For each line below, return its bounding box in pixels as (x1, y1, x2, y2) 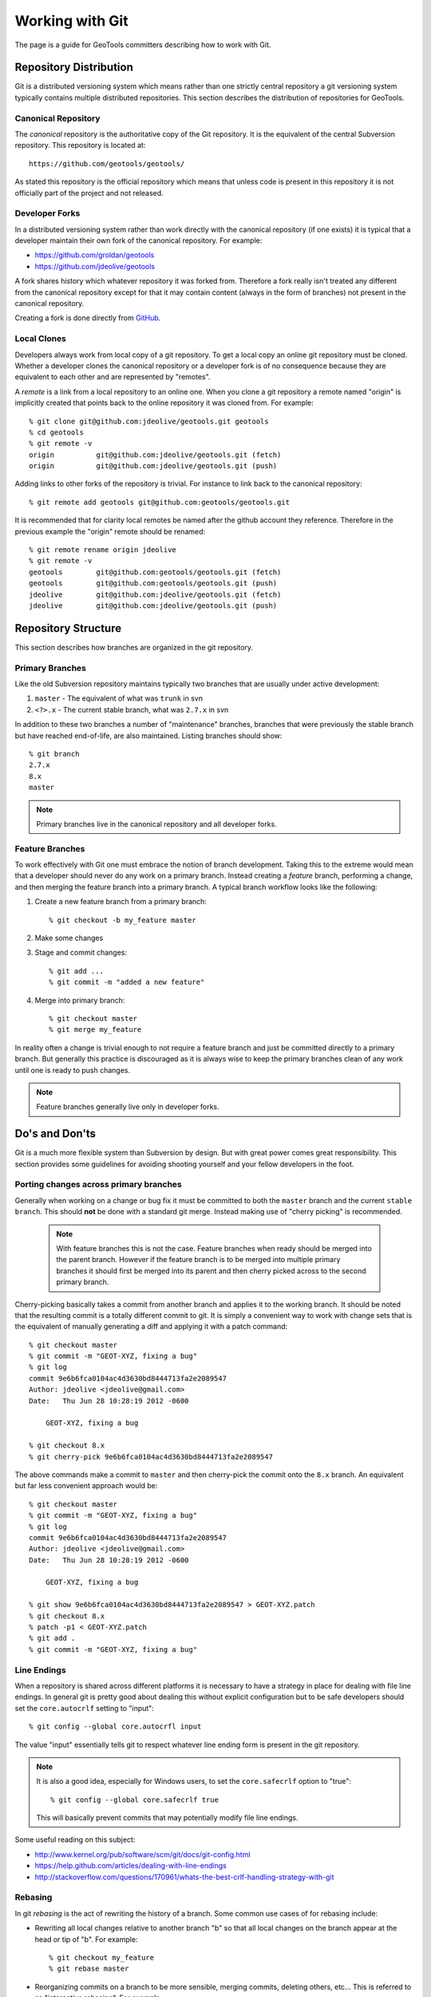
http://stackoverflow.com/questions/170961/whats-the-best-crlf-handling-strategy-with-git (34, 1872, 334, 1881)
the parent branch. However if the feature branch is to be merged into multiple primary (56, 1255, 341, 1265)
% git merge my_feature (49, 1025, 142, 1034)
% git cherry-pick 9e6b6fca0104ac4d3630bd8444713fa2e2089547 (29, 1452, 273, 1461)
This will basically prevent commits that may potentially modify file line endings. (36, 1813, 299, 1823)
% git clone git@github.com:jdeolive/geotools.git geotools (29, 416, 269, 426)
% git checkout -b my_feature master (49, 915, 197, 924)
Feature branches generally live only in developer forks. (36, 1102, 219, 1112)
